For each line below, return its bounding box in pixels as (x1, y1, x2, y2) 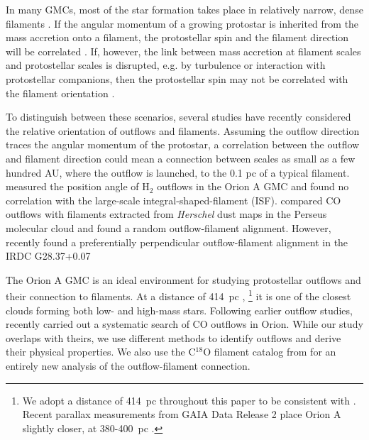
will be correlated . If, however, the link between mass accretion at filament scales (6, 43, 361, 58)
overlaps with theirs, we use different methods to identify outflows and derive (6, 330, 341, 345)
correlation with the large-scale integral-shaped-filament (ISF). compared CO (6, 192, 341, 207)
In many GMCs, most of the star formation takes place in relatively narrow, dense (6, 2, 363, 16)
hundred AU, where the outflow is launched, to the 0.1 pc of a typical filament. (6, 165, 350, 180)
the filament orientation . (6, 85, 115, 100)
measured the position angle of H (6, 179, 150, 194)
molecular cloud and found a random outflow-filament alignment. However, (6, 220, 331, 235)
